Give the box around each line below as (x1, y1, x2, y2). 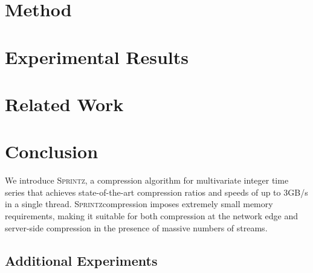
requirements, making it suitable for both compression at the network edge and (5, 210, 298, 222)
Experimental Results (5, 44, 189, 69)
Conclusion (5, 139, 98, 164)
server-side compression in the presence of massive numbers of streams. (5, 221, 268, 234)
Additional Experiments (5, 251, 158, 269)
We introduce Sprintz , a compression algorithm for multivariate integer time (5, 174, 289, 187)
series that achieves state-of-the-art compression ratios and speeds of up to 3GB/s (5, 185, 308, 198)
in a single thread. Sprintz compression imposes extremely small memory (5, 198, 273, 210)
